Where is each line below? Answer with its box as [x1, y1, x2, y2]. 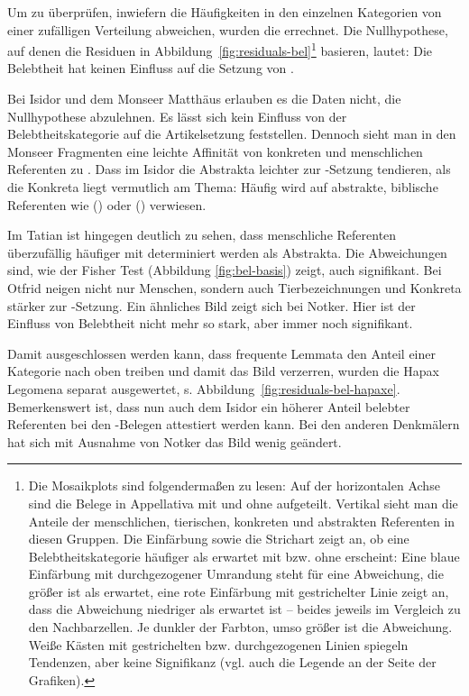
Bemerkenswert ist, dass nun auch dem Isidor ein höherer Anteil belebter [7, 397, 410, 416]
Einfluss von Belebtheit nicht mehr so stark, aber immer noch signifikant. [7, 314, 413, 333]
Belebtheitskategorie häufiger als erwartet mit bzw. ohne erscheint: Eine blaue [28, 546, 460, 565]
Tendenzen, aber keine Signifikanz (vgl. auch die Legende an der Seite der [28, 653, 437, 672]
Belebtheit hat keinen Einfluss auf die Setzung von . [7, 59, 294, 78]
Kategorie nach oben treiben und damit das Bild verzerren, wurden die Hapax [7, 362, 439, 380]
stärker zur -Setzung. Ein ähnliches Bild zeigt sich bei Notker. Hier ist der [7, 296, 416, 315]
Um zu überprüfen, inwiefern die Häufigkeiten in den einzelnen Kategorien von [7, 3, 442, 21]
